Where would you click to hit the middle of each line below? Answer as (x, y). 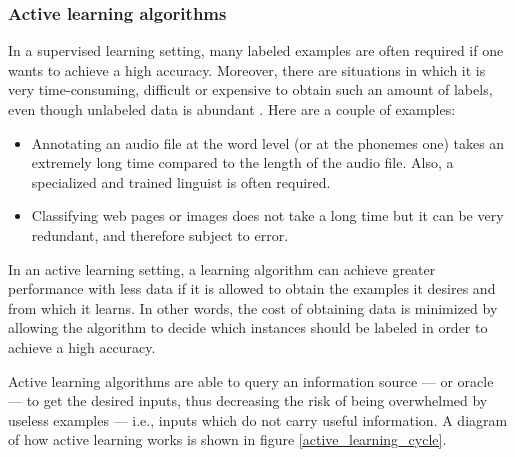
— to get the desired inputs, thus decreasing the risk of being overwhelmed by (248, 400)
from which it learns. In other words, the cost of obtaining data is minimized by (253, 307)
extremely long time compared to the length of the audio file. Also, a (242, 162)
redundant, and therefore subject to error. (160, 234)
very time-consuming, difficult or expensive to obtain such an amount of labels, (250, 89)
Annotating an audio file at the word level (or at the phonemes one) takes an (268, 142)
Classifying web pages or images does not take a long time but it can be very (267, 215)
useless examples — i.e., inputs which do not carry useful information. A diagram (258, 419)
